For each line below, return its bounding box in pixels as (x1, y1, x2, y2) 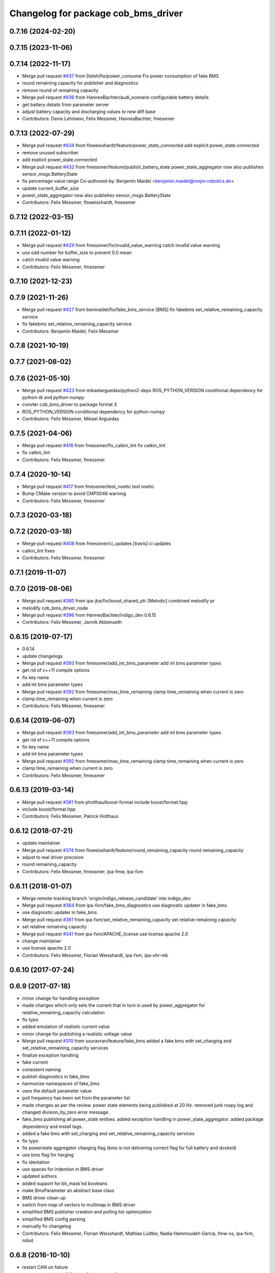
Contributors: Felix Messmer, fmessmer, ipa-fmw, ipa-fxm (22, 868, 144, 874)
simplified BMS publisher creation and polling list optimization (22, 1209, 152, 1215)
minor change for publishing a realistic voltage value (22, 1031, 132, 1037)
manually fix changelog (22, 1223, 71, 1229)
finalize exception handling (22, 1052, 79, 1058)
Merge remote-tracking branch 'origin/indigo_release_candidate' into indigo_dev (22, 895, 191, 901)
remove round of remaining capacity (22, 87, 99, 93)
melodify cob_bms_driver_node (22, 605, 89, 611)
